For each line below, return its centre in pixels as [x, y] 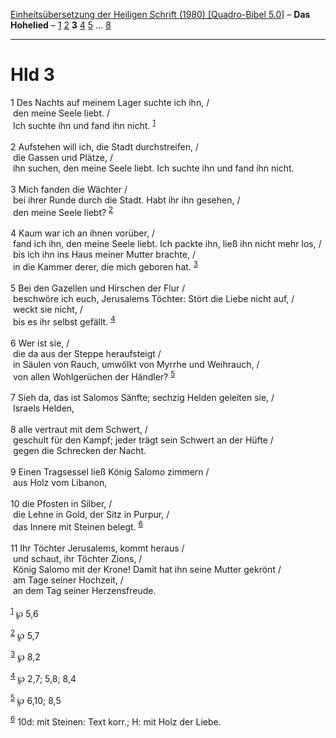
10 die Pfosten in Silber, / [61, 504]
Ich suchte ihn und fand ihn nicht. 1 [84, 124]
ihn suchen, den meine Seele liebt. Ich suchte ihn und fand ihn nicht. [153, 168]
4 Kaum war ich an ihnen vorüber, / [82, 233]
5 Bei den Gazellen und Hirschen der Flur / [98, 288]
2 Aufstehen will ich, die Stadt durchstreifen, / [104, 146]
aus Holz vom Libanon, [60, 483]
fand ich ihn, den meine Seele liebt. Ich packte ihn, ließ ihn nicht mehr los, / [167, 244]
